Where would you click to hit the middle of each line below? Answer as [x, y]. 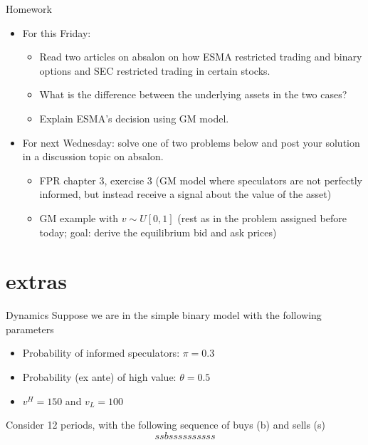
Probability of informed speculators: [101, 353]
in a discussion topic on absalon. [93, 156]
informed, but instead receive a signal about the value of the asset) [185, 194]
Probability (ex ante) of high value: [99, 377]
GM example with [79, 218]
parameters [30, 329]
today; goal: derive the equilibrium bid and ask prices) [158, 232]
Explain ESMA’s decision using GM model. [134, 118]
